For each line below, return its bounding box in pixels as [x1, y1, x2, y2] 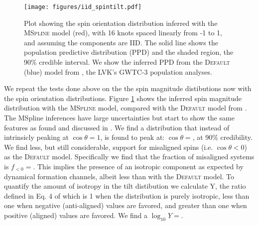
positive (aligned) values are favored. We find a [4, 210, 148, 220]
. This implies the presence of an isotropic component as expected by [33, 161, 244, 171]
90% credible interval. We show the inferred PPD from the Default [24, 57, 230, 67]
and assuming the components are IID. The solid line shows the [24, 37, 218, 47]
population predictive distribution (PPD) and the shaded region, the [24, 47, 234, 57]
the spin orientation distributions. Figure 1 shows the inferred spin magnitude [4, 93, 242, 103]
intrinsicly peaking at [4, 132, 69, 142]
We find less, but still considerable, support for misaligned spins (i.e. [4, 141, 213, 152]
